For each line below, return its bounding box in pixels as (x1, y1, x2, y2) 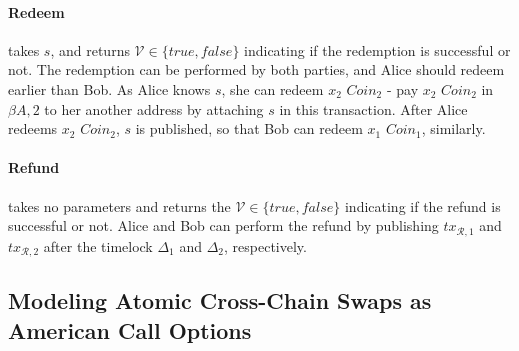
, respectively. (224, 235, 307, 256)
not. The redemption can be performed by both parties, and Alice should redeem (8, 59, 505, 80)
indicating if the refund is (344, 195, 501, 216)
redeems (8, 118, 58, 139)
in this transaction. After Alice (279, 98, 468, 119)
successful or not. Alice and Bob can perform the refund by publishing (8, 215, 439, 236)
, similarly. (421, 118, 486, 139)
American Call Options (8, 314, 252, 345)
